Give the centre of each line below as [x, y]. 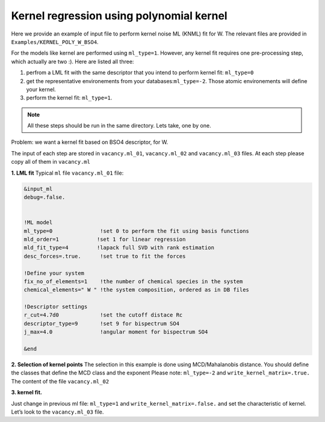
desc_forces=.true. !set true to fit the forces [105, 256]
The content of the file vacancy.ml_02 [60, 381]
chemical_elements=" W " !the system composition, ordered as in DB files [137, 290]
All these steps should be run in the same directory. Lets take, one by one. [119, 126]
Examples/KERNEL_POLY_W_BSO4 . [55, 42]
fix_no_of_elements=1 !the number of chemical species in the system [133, 281]
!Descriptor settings [56, 307]
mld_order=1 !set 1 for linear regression [105, 239]
